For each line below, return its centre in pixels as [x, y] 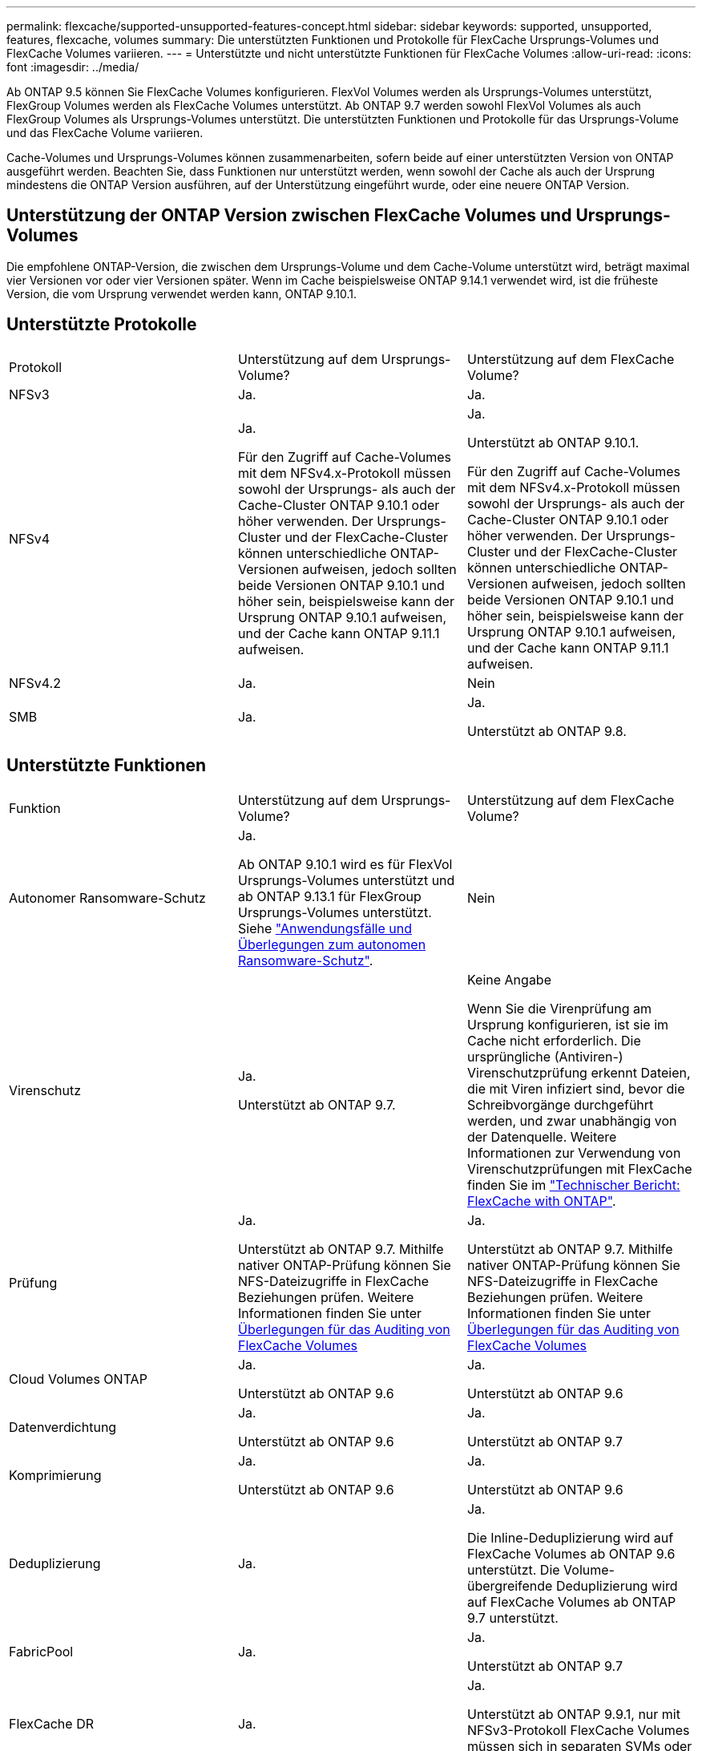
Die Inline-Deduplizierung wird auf [570, 1537]
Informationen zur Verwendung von [574, 1153]
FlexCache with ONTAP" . [541, 1201]
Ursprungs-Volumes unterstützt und [346, 880]
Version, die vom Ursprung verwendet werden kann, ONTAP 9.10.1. [182, 293]
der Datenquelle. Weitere [542, 1136]
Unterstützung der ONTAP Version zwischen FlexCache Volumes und [289, 216]
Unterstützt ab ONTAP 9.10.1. [553, 442]
